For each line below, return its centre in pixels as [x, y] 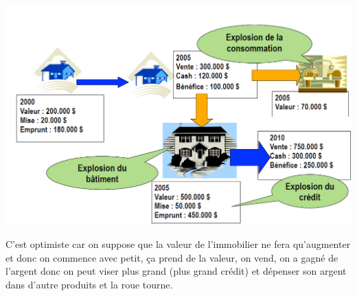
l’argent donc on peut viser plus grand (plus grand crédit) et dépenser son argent [176, 271]
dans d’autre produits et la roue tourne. [89, 284]
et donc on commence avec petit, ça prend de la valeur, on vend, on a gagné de [172, 257]
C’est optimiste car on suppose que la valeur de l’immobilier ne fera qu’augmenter [178, 244]
